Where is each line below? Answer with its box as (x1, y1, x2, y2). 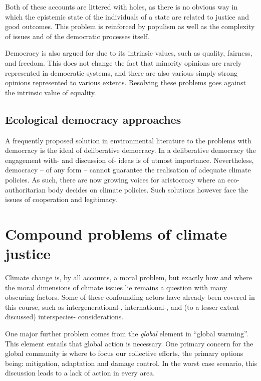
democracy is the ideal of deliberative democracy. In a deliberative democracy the (5, 145, 256, 155)
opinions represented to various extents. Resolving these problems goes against (5, 77, 246, 88)
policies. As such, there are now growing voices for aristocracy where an (5, 174, 225, 184)
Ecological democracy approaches (5, 111, 181, 127)
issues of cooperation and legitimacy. (5, 194, 117, 205)
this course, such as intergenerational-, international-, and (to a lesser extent (5, 301, 239, 312)
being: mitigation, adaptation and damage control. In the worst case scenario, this (5, 357, 257, 368)
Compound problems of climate (5, 223, 227, 244)
